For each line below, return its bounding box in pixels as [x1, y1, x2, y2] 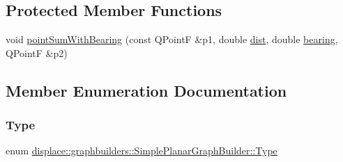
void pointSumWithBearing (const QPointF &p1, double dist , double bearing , [6, 32, 338, 47]
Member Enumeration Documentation [6, 79, 287, 101]
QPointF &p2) [6, 45, 68, 60]
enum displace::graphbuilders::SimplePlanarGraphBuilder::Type [6, 143, 277, 158]
